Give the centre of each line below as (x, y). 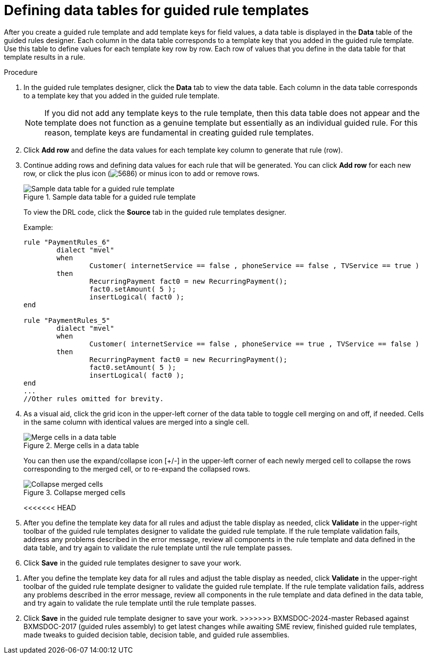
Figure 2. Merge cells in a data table (81, 445)
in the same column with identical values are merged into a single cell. (136, 422)
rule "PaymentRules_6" (67, 242)
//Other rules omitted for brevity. (94, 398)
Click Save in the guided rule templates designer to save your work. (133, 563)
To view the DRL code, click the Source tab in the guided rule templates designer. (155, 212)
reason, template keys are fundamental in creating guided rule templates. (179, 132)
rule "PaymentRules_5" (67, 320)
